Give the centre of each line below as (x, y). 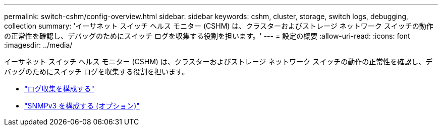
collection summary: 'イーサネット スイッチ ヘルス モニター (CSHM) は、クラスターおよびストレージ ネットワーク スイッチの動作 (219, 26)
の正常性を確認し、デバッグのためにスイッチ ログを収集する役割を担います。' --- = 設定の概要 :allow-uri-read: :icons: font (207, 36)
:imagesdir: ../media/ (38, 45)
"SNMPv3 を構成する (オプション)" (82, 106)
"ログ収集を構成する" (60, 89)
